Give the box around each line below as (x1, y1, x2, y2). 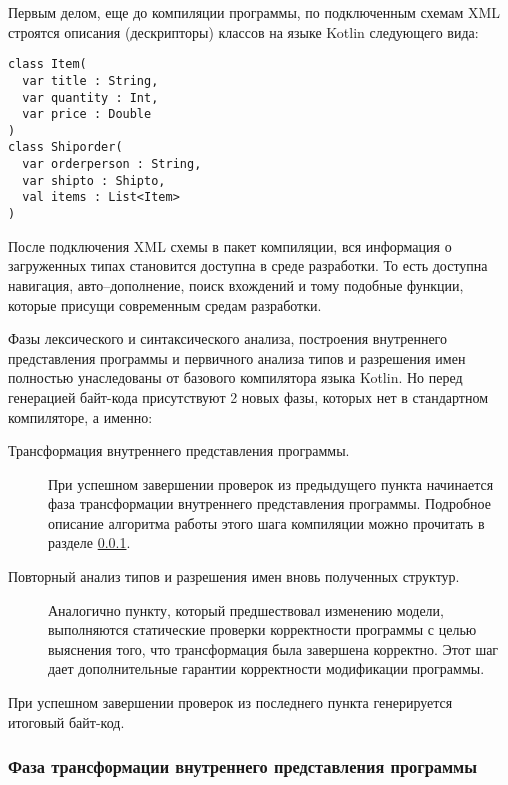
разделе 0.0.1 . (48, 532, 131, 553)
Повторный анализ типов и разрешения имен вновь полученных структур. (8, 566, 460, 587)
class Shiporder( (8, 140, 123, 155)
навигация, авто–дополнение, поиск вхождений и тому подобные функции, (8, 274, 464, 295)
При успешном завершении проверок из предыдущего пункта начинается (48, 473, 494, 494)
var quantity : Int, (22, 90, 159, 105)
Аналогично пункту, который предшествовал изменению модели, (48, 599, 444, 620)
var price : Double (22, 107, 152, 122)
